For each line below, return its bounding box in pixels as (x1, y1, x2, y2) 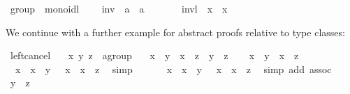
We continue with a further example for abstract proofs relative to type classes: (6, 24, 345, 39)
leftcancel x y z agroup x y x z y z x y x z (10, 48, 299, 63)
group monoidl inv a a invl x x (10, 1, 228, 15)
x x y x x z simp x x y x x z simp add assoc (15, 61, 332, 76)
